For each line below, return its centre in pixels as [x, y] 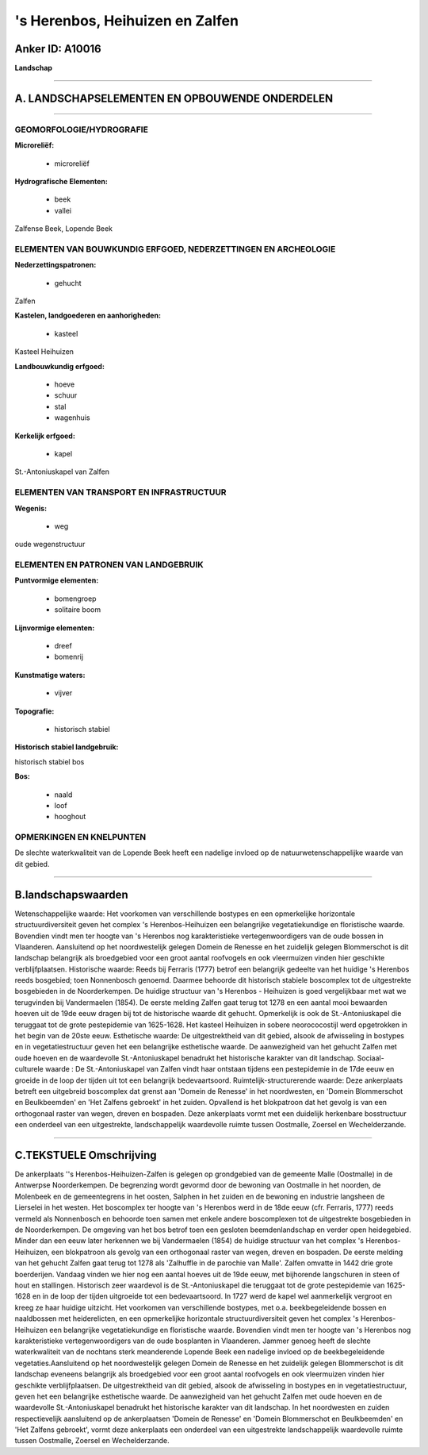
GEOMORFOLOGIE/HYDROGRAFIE [81, 129]
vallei [63, 210]
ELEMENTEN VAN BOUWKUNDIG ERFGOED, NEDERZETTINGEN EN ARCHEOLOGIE [175, 248]
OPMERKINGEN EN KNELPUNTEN [80, 837]
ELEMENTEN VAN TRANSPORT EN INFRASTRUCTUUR [120, 492]
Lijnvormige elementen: [55, 628]
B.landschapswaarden [71, 894]
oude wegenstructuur [50, 545]
